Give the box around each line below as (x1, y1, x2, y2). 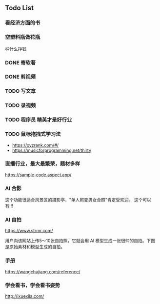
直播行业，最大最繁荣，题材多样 (5, 161, 80, 167)
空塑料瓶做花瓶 (5, 34, 40, 41)
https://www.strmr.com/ (5, 228, 53, 234)
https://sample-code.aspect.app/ (5, 172, 72, 178)
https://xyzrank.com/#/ (12, 142, 59, 148)
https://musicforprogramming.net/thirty (12, 147, 92, 153)
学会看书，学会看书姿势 (5, 282, 60, 288)
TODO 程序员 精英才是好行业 (5, 117, 72, 123)
